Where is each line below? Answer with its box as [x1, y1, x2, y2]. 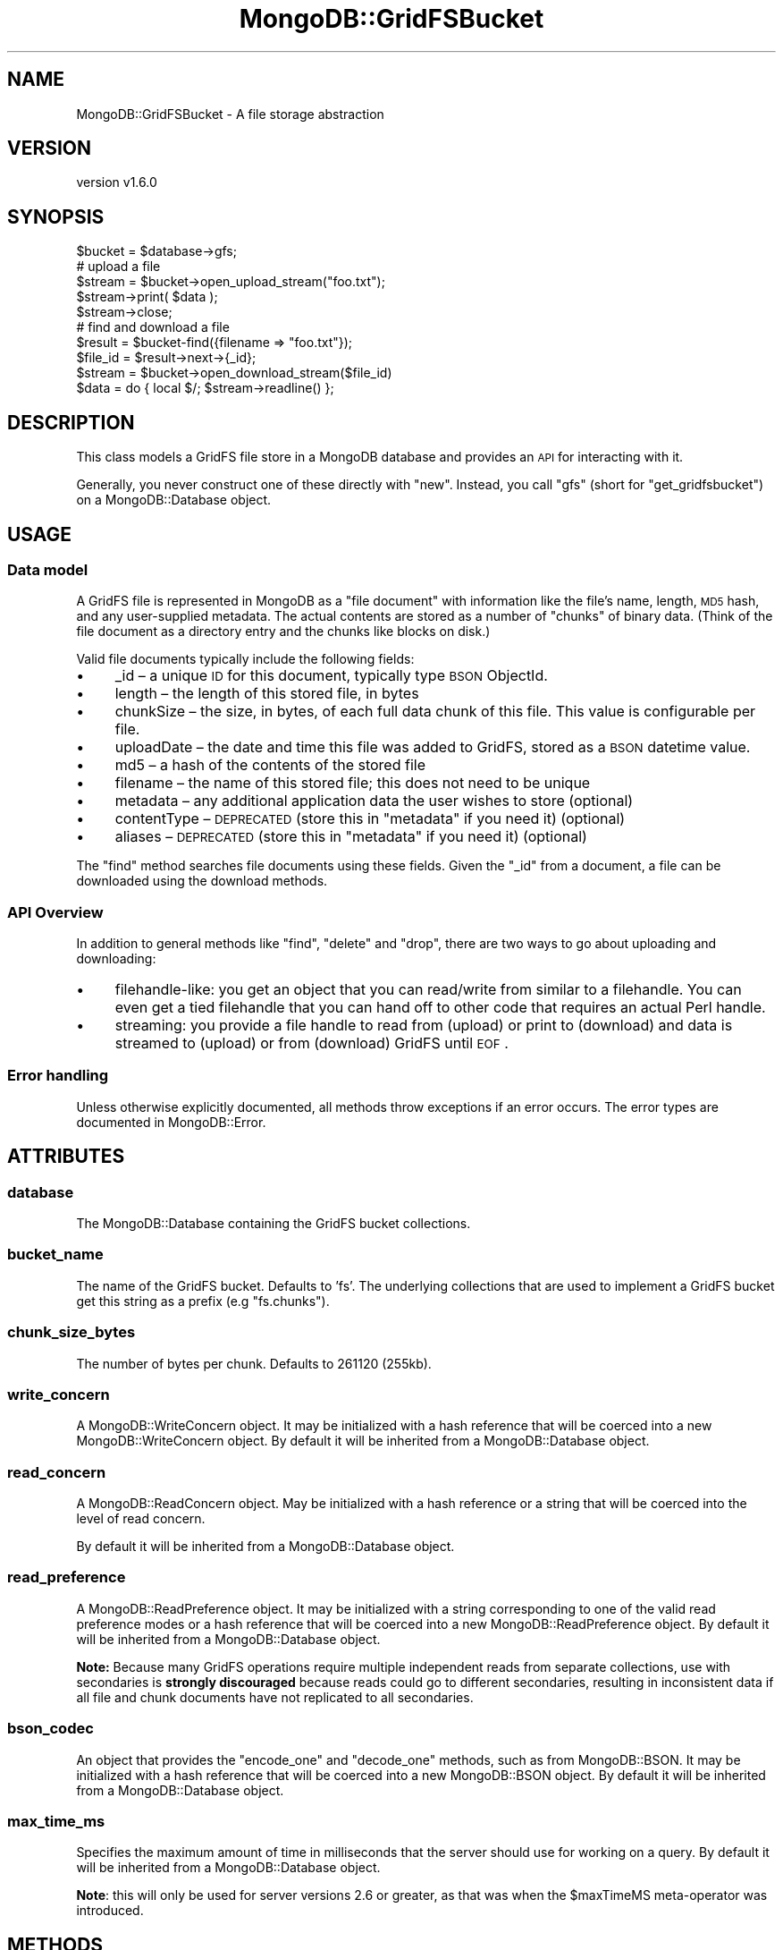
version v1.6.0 [76, 174, 157, 191]
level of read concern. [76, 1511, 206, 1527]
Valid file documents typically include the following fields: [76, 651, 415, 667]
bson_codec [7, 1719, 94, 1738]
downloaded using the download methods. [76, 873, 328, 889]
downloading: [76, 951, 156, 967]
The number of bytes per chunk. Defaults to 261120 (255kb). [76, 1355, 432, 1371]
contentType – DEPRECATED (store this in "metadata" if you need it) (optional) [114, 810, 626, 828]
